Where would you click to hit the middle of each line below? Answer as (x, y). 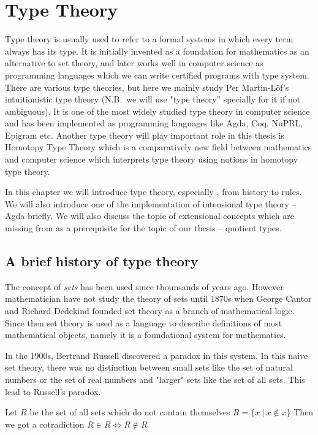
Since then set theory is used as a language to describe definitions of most (144, 322)
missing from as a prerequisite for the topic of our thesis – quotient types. (143, 228)
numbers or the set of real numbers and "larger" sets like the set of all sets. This (155, 379)
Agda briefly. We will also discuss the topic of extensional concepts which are (150, 216)
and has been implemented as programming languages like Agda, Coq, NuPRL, (154, 123)
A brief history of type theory (102, 261)
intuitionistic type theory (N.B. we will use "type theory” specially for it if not (153, 99)
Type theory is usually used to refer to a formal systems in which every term (149, 39)
